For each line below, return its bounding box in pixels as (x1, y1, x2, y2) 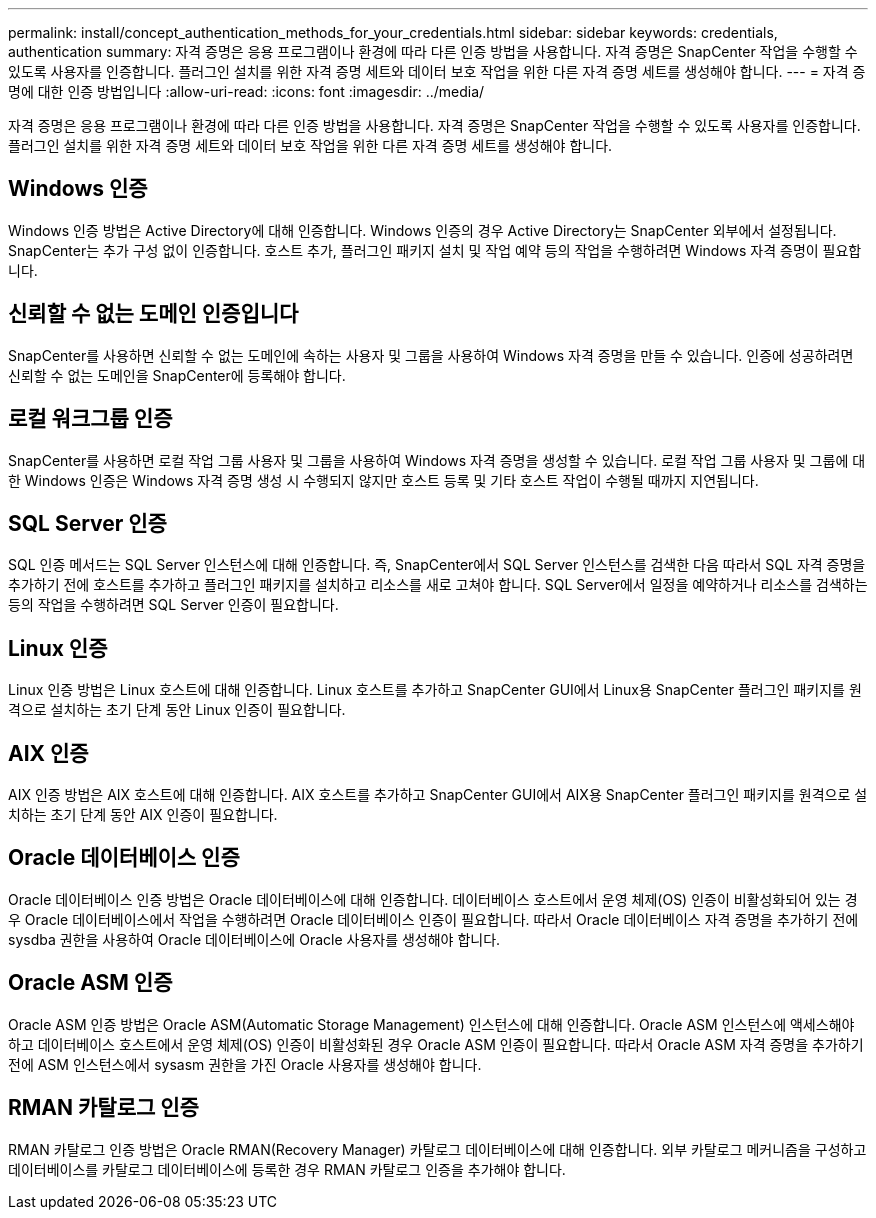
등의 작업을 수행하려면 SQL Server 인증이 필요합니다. (8, 596, 339, 614)
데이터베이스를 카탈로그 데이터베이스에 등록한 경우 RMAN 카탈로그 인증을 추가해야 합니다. (8, 1160, 566, 1178)
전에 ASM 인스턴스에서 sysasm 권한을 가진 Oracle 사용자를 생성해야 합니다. (8, 1055, 482, 1073)
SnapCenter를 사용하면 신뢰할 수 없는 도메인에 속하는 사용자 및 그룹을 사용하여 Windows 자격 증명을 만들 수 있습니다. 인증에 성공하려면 (8, 346, 854, 364)
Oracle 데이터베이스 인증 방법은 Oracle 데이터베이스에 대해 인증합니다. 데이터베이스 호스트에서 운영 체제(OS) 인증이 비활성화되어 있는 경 (8, 890, 858, 908)
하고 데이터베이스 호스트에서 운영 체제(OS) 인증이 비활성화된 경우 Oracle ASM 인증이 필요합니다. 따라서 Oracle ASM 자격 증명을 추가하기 (8, 1035, 864, 1053)
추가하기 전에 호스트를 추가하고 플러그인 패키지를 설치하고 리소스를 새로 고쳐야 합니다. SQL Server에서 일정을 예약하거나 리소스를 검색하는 (8, 576, 868, 594)
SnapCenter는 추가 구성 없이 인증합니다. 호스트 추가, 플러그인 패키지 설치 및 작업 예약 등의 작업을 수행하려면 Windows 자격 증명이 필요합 (8, 241, 862, 259)
